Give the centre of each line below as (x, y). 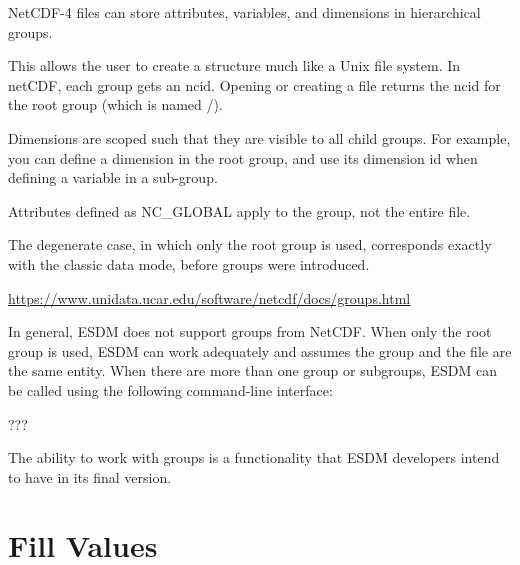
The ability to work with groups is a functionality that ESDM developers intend (254, 457)
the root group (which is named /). (115, 104)
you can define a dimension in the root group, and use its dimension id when (243, 157)
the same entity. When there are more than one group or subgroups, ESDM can (252, 370)
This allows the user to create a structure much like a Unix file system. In (234, 65)
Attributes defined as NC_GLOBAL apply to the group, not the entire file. (239, 210)
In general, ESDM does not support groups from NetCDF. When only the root (250, 331)
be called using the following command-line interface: (170, 389)
